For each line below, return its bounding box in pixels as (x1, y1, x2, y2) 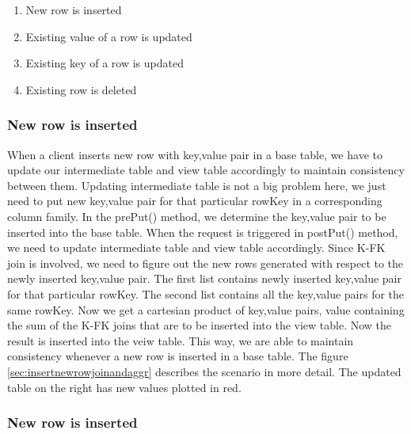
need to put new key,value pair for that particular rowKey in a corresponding (7, 192, 382, 209)
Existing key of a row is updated (25, 55, 184, 71)
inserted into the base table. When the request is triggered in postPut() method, (7, 223, 398, 240)
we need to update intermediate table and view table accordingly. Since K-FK (7, 239, 386, 256)
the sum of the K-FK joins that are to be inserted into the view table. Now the (7, 317, 392, 333)
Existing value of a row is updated (25, 28, 192, 44)
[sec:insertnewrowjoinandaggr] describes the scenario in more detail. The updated (7, 363, 401, 379)
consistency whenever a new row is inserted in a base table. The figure (7, 348, 348, 364)
